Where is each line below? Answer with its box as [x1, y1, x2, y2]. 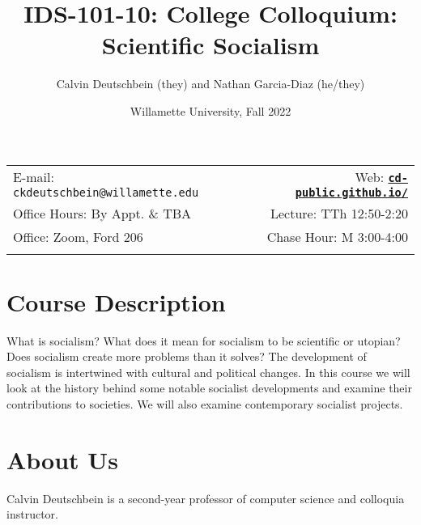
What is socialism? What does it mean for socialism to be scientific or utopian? [6, 332, 401, 349]
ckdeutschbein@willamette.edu [13, 185, 199, 199]
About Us [6, 442, 118, 476]
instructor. [6, 506, 58, 523]
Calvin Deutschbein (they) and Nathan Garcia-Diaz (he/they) [56, 75, 365, 92]
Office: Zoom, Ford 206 [13, 227, 143, 246]
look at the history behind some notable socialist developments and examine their [6, 379, 412, 396]
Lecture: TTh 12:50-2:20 [270, 203, 408, 222]
